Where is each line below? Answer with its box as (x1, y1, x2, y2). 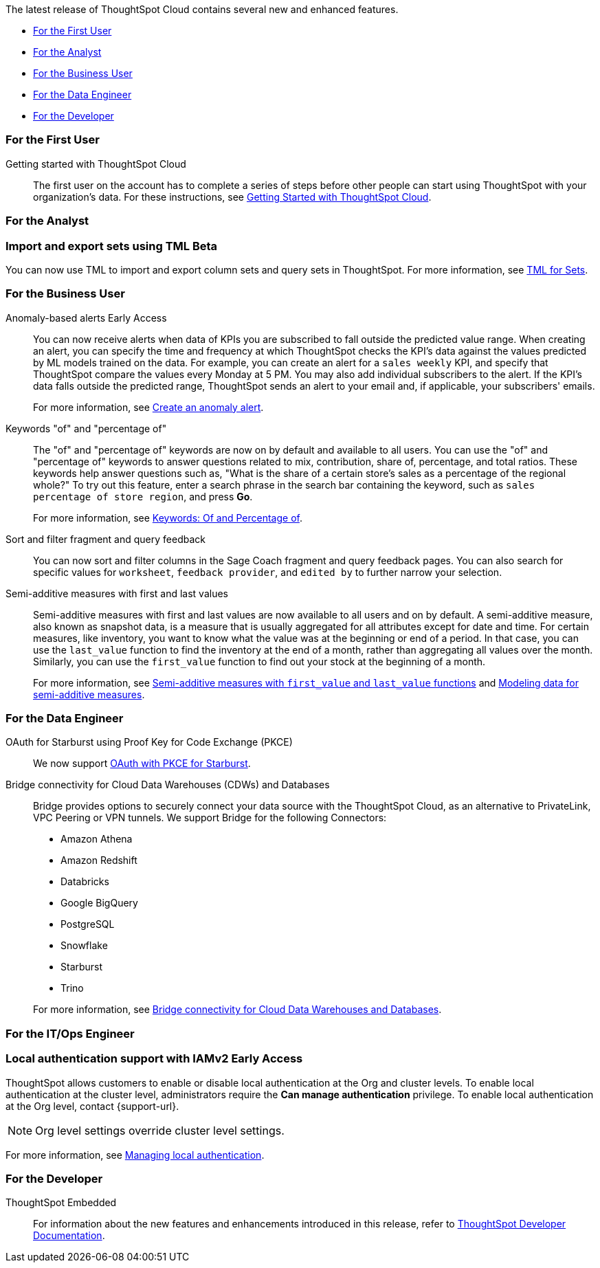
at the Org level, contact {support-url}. (5, 1100, 179, 1112)
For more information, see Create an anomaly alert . (33, 401, 264, 413)
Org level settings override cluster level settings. (35, 1123, 285, 1137)
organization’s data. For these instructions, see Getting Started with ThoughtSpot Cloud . (33, 190, 432, 203)
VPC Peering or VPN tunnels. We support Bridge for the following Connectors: (33, 812, 387, 824)
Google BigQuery (60, 897, 138, 909)
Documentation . (33, 1230, 105, 1242)
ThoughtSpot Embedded (5, 1197, 117, 1209)
